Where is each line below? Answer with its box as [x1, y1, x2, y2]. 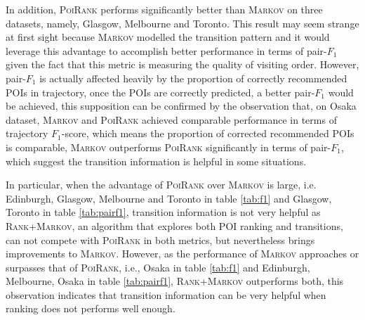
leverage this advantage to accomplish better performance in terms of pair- [6, 43, 327, 58]
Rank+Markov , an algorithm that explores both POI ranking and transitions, [6, 218, 343, 233]
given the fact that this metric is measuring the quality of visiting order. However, [6, 57, 359, 72]
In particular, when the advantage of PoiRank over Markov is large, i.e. [6, 177, 317, 192]
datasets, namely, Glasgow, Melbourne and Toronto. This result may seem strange [6, 15, 359, 30]
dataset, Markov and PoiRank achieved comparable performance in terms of [6, 112, 337, 127]
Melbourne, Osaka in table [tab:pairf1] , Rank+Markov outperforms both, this [6, 274, 344, 288]
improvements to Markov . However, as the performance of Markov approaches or [6, 246, 359, 261]
